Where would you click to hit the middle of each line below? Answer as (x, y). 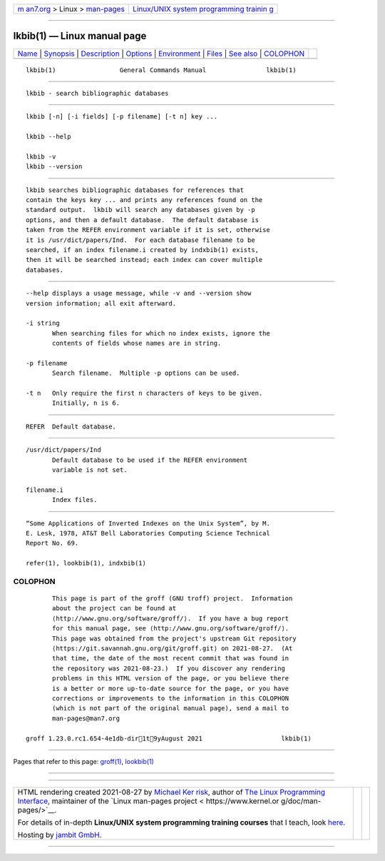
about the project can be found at (114, 608)
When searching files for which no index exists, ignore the (161, 333)
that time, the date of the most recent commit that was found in (171, 658)
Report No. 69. (52, 543)
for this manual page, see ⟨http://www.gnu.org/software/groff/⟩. (171, 629)
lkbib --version (54, 167)
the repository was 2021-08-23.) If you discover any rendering (169, 668)
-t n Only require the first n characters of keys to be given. (144, 393)
